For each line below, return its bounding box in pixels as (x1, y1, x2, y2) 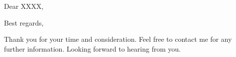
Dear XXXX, (4, 1, 43, 11)
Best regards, (4, 17, 44, 28)
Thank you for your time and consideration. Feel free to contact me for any (4, 34, 232, 44)
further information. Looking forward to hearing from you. (4, 43, 181, 54)
